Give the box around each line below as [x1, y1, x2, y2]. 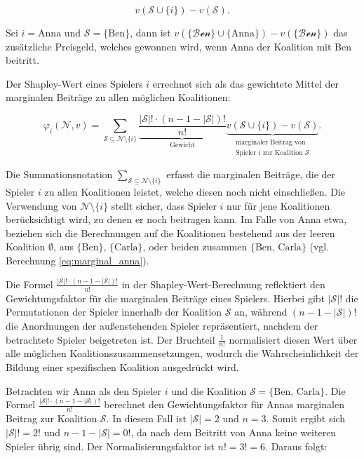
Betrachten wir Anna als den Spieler [6, 383, 162, 398]
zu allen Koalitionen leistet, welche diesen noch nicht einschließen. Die [44, 184, 345, 199]
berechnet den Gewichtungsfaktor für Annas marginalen [104, 397, 344, 412]
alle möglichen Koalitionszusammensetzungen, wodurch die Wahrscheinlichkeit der [6, 346, 359, 361]
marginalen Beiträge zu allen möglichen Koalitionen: [6, 90, 231, 105]
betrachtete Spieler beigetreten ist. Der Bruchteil [6, 332, 215, 346]
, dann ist [130, 25, 171, 39]
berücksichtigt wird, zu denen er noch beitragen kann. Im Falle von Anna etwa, [6, 212, 347, 227]
